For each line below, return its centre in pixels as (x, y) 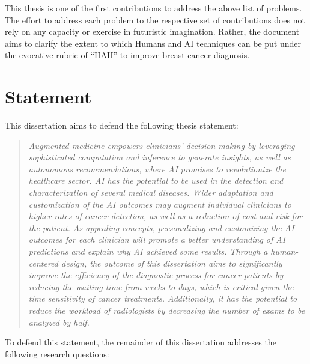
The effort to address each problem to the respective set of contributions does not (155, 20)
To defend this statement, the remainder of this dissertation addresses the (141, 342)
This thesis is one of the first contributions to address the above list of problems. (153, 8)
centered (43, 263)
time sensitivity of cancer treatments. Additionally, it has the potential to (163, 298)
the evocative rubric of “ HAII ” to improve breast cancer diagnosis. (127, 55)
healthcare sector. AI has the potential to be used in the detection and (156, 180)
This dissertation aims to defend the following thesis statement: (122, 125)
